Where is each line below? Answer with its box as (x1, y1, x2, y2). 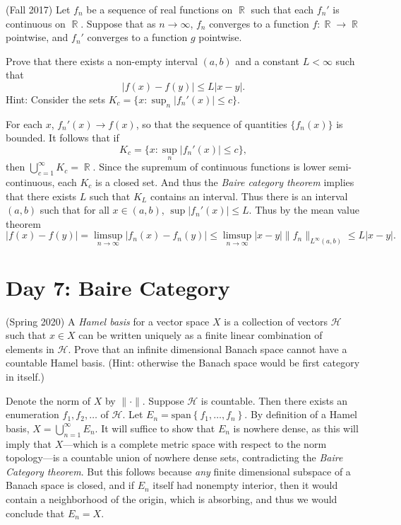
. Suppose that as (80, 16, 156, 30)
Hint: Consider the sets (6, 91, 106, 106)
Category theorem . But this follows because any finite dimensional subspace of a (6, 463, 351, 478)
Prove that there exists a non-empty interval (6, 53, 198, 68)
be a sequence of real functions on (86, 2, 233, 16)
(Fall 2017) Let (6, 2, 71, 16)
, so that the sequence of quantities (136, 116, 287, 131)
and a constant (235, 53, 300, 68)
